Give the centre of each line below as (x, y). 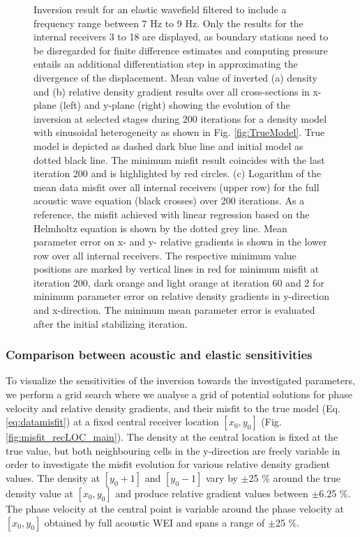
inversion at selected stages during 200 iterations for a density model (180, 118)
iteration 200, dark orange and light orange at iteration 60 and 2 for (179, 282)
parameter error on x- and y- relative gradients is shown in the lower (180, 242)
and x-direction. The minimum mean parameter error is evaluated (174, 310)
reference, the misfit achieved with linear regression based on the (172, 214)
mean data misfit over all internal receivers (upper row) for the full (177, 187)
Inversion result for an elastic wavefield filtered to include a (160, 9)
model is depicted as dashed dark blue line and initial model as (168, 145)
